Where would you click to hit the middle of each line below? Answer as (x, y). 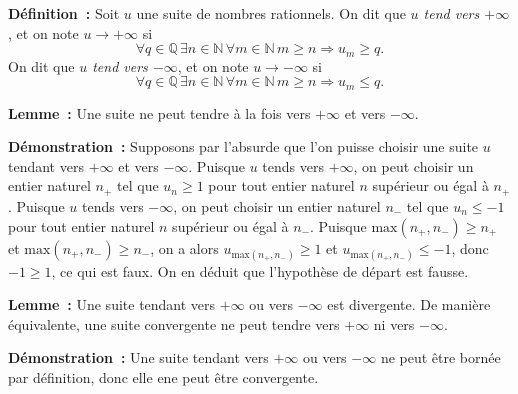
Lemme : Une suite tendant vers (112, 304)
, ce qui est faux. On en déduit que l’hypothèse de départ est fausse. (260, 270)
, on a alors (184, 247)
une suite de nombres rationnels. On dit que (271, 13)
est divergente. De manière (409, 304)
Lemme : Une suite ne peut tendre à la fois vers (159, 112)
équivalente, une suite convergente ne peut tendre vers (174, 323)
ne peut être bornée (440, 357)
